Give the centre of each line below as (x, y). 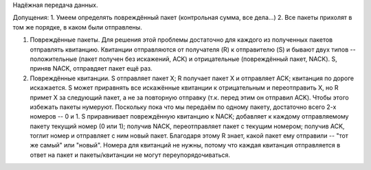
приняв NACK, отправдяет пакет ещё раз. (91, 69)
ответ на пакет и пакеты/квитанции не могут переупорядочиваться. (130, 155)
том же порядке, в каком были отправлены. (77, 27)
